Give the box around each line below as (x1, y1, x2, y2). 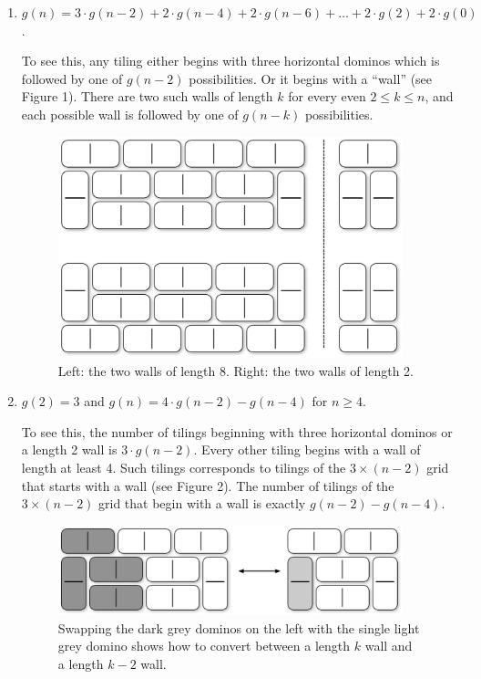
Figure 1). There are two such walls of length (21, 87, 273, 106)
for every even (288, 87, 366, 106)
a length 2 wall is (21, 440, 118, 459)
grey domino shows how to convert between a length (57, 636, 351, 655)
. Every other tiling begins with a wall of (193, 440, 421, 459)
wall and (364, 636, 413, 655)
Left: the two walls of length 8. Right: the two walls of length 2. (57, 360, 414, 380)
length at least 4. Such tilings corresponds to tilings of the (21, 458, 346, 477)
